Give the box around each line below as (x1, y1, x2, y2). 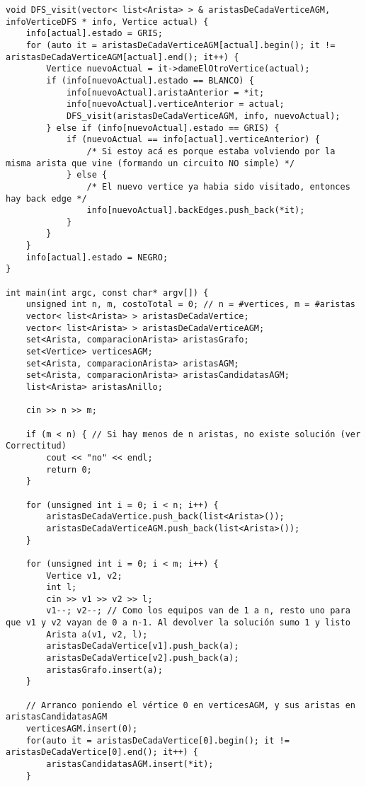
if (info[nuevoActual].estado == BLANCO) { (46, 75, 254, 86)
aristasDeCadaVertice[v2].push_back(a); (46, 653, 239, 664)
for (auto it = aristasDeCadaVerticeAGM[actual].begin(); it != (25, 40, 336, 50)
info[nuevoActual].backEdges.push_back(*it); (86, 205, 305, 216)
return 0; (46, 464, 92, 475)
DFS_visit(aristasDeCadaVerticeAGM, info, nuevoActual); (66, 110, 341, 121)
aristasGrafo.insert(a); (46, 664, 163, 675)
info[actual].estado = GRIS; (25, 28, 163, 39)
